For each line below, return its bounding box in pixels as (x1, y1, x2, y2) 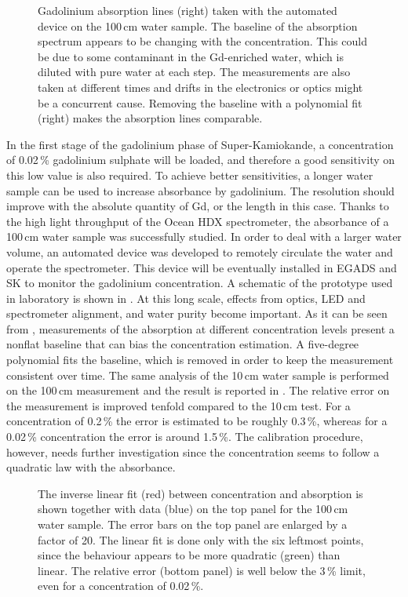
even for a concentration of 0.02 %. (38, 577, 204, 594)
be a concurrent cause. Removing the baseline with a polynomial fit (38, 94, 362, 111)
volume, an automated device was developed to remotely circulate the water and (6, 243, 393, 260)
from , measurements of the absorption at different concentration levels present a (6, 320, 395, 337)
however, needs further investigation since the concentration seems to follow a (6, 443, 380, 460)
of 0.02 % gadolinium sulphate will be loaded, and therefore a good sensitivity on (6, 151, 395, 168)
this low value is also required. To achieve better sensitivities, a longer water (6, 166, 373, 183)
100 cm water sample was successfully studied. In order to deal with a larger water (6, 228, 402, 245)
